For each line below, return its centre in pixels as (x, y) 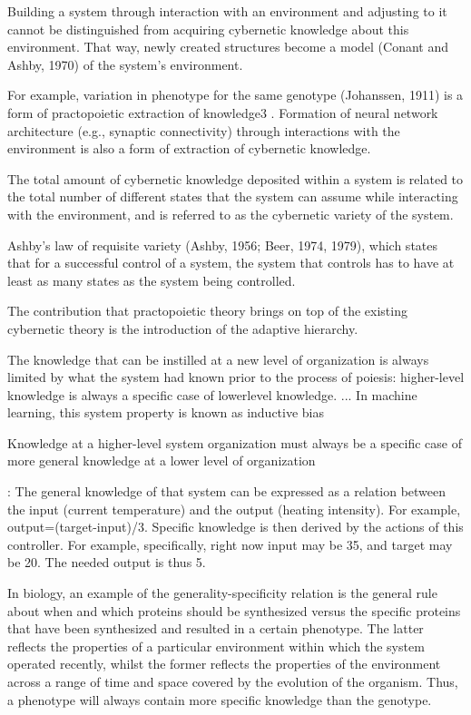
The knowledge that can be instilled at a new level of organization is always (218, 359)
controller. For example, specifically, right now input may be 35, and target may (230, 544)
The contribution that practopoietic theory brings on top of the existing (207, 311)
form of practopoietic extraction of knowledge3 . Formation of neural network (223, 112)
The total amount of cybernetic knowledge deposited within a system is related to (235, 178)
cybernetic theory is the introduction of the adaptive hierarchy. (183, 328)
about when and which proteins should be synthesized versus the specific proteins (234, 610)
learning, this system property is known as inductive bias (166, 412)
